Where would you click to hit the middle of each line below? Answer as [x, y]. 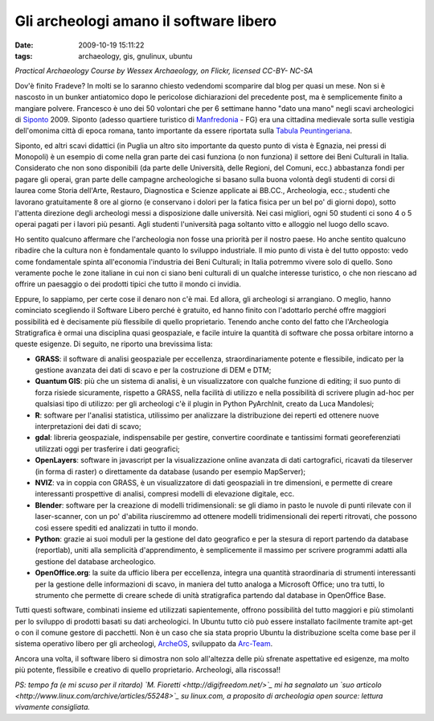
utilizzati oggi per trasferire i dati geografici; [107, 449]
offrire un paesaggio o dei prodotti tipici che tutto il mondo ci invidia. [128, 284]
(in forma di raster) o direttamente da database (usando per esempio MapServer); [170, 472]
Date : [24, 45]
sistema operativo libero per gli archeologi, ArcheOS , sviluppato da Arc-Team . [144, 644]
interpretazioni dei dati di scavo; [88, 426]
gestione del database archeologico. [95, 561]
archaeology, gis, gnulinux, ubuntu [135, 56]
